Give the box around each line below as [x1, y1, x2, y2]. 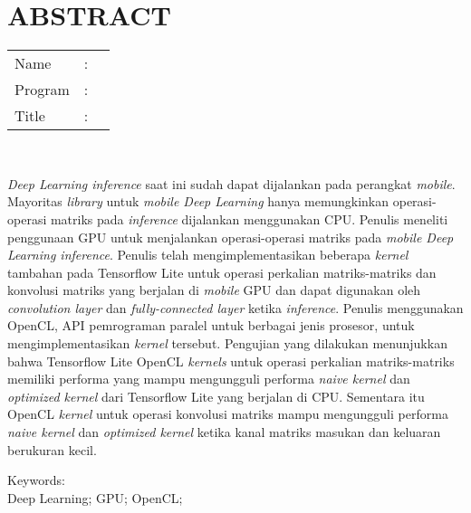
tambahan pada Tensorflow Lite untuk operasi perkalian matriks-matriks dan [7, 262, 437, 281]
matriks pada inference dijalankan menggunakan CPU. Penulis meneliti [50, 209, 448, 228]
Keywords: [7, 470, 65, 489]
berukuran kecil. [7, 440, 97, 459]
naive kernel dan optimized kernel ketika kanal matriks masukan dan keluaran [7, 423, 441, 442]
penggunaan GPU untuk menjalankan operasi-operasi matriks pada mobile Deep [7, 227, 454, 246]
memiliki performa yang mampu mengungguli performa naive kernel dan [7, 369, 410, 388]
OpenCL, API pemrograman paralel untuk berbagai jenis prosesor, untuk [7, 316, 415, 335]
